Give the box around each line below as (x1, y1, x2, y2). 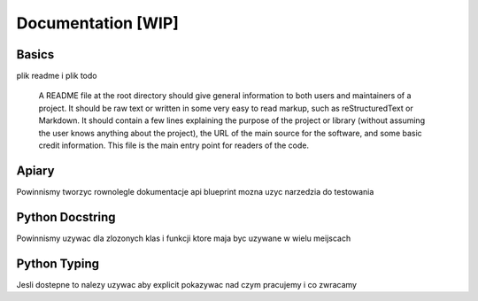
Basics (16, 47, 55, 62)
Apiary (16, 163, 55, 178)
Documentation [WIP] (16, 13, 179, 33)
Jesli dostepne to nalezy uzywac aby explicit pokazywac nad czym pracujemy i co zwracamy (16, 279, 358, 289)
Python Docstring (16, 209, 116, 225)
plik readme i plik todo (16, 71, 97, 81)
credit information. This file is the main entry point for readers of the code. (38, 140, 310, 150)
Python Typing (16, 256, 99, 271)
